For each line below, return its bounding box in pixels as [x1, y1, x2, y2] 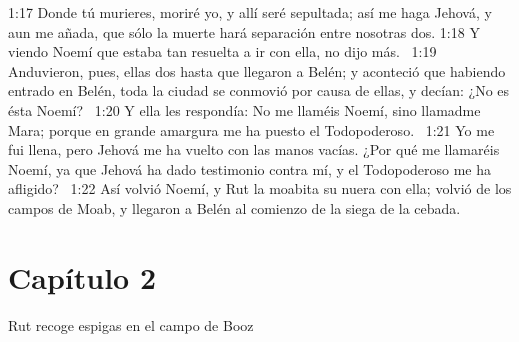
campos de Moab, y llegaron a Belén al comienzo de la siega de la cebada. [8, 197, 461, 218]
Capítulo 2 [8, 256, 157, 297]
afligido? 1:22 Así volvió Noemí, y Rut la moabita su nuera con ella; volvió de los [8, 178, 512, 199]
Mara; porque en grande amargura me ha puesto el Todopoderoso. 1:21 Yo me [8, 119, 495, 140]
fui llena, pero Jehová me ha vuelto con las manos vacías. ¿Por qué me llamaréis [8, 139, 500, 160]
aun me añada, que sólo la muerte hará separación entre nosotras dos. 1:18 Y [8, 21, 480, 42]
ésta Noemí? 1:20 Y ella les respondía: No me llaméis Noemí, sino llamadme [8, 99, 481, 120]
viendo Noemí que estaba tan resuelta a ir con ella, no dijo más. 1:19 [8, 41, 437, 62]
